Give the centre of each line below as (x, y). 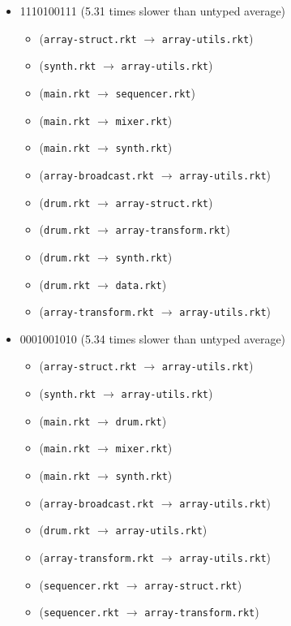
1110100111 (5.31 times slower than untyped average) (153, 11)
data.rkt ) (141, 284)
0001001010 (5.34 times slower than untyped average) (153, 338)
